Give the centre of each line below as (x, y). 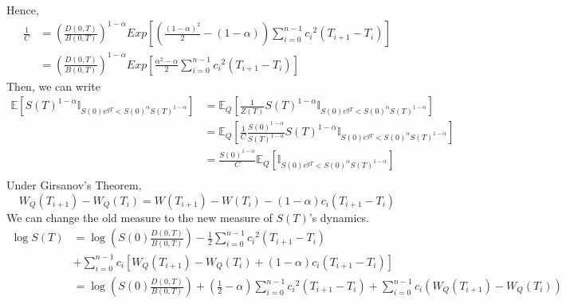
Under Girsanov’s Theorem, (74, 185)
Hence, (23, 10)
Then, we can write (53, 86)
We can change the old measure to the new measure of (140, 217)
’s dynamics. (339, 217)
